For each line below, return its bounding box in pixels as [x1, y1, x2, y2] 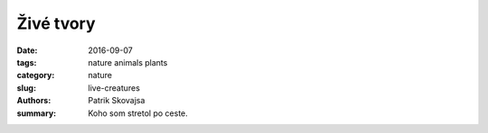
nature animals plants [88, 57, 168, 67]
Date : [16, 45, 38, 56]
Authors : [16, 95, 52, 106]
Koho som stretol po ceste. [88, 108, 189, 119]
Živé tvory [16, 13, 96, 33]
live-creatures [88, 82, 140, 93]
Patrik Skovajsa [88, 95, 145, 106]
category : [16, 70, 55, 81]
